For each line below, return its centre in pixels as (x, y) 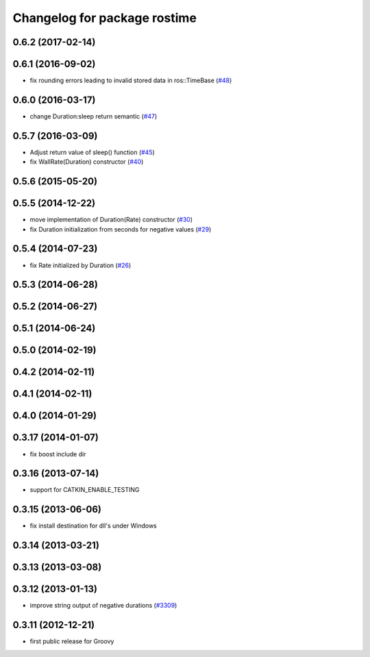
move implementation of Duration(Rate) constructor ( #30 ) (111, 220)
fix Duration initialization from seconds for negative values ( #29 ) (121, 229)
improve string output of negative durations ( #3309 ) (103, 606)
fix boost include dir (58, 454)
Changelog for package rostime (104, 18)
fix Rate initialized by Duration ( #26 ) (81, 265)
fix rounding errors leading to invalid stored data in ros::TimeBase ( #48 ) (131, 80)
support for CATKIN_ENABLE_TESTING (85, 490)
